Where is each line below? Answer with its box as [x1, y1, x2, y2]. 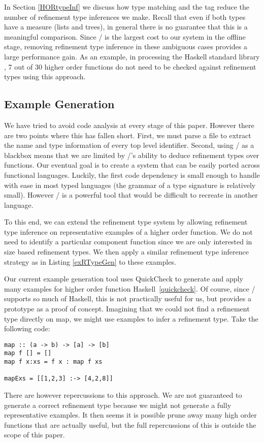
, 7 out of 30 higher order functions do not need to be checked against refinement [4, 61, 256, 72]
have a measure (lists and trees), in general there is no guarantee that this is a [4, 21, 248, 32]
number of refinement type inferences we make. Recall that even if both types [4, 11, 246, 22]
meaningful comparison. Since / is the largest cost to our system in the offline [4, 31, 246, 42]
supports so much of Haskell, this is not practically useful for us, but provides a [4, 293, 251, 304]
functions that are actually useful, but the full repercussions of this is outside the [4, 419, 256, 430]
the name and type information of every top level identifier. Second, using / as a [4, 140, 254, 150]
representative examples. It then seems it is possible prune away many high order [4, 409, 257, 420]
